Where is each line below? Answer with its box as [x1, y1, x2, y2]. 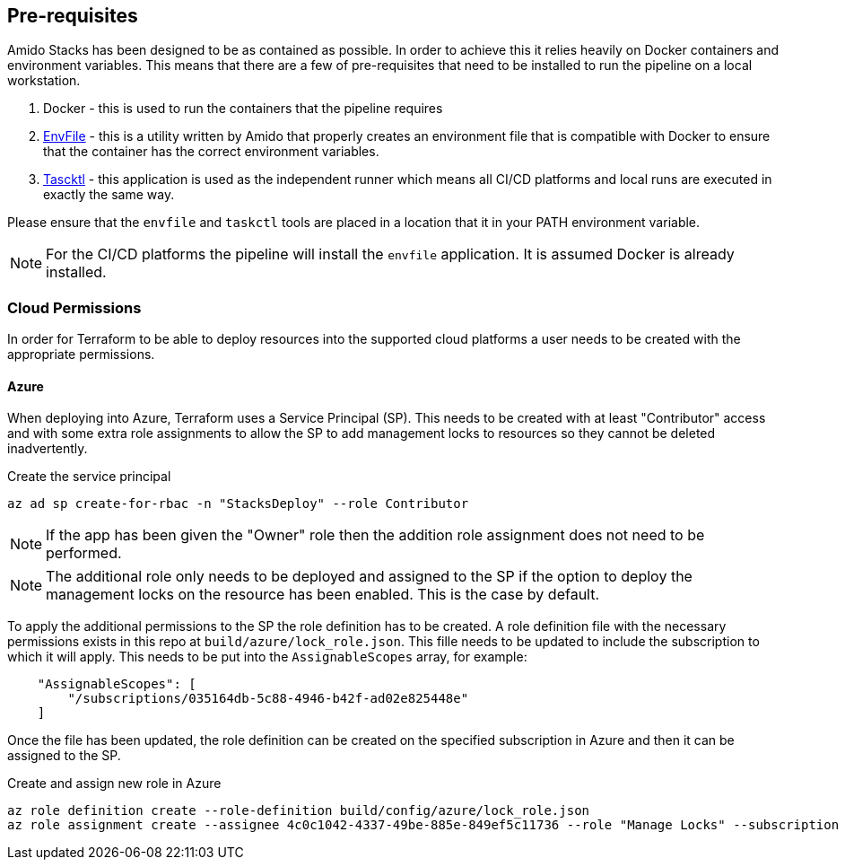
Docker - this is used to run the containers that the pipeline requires [43, 101, 443, 117]
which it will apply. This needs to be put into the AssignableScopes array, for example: [7, 649, 527, 665]
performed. [46, 544, 122, 563]
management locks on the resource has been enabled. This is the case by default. [46, 585, 600, 604]
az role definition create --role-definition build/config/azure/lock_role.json [7, 803, 590, 819]
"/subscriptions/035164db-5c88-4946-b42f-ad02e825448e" [67, 691, 469, 706]
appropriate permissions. [7, 346, 155, 363]
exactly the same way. [43, 187, 175, 203]
